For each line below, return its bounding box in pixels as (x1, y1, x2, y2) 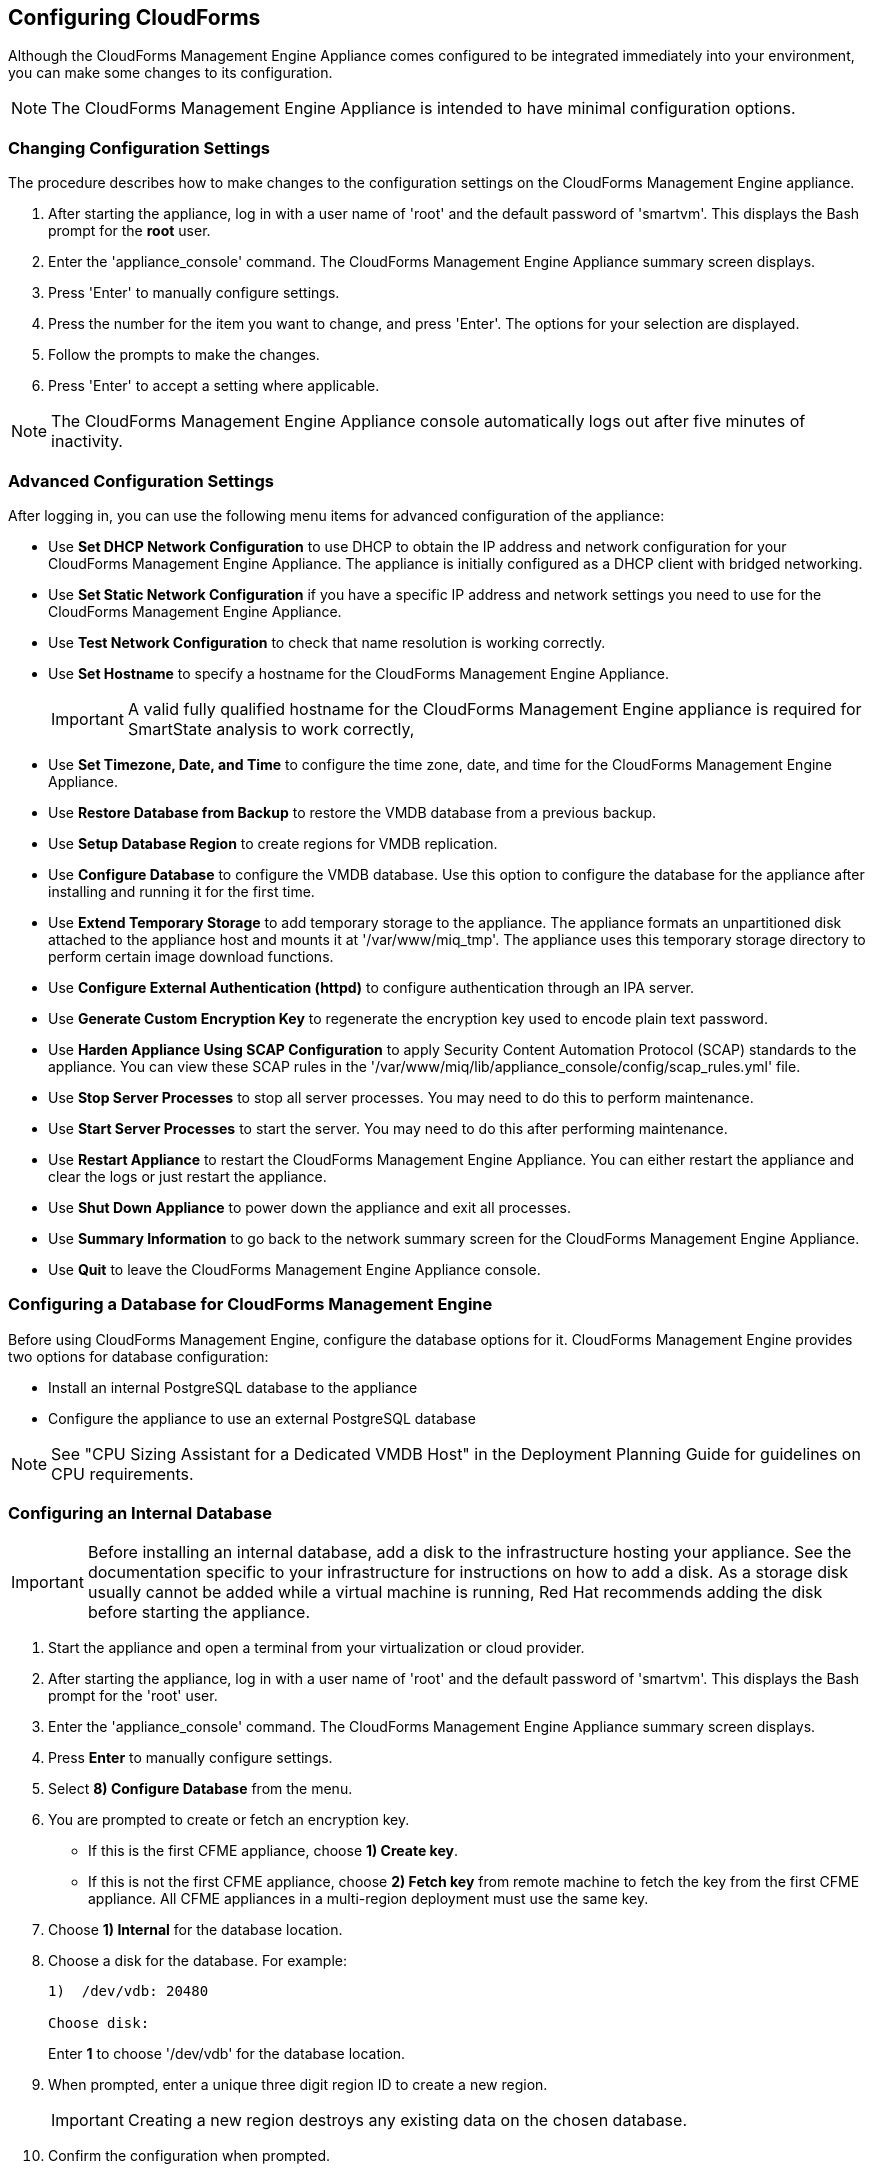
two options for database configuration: (8, 1347, 269, 1365)
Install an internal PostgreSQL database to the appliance (48, 1378, 418, 1396)
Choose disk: (48, 2015, 150, 2032)
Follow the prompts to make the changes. (48, 346, 320, 364)
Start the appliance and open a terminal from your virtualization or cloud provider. (48, 1639, 585, 1657)
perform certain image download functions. (48, 947, 334, 965)
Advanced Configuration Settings (8, 470, 274, 491)
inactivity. (51, 431, 123, 452)
